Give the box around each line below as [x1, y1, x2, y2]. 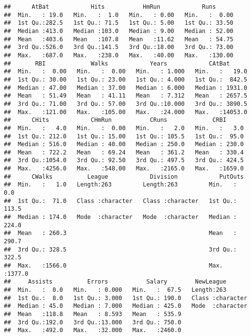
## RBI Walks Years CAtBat [4, 60, 230, 67]
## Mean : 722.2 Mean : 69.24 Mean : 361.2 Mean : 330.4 [4, 149, 244, 156]
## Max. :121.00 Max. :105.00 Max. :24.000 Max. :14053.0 [4, 108, 248, 116]
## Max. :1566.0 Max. [4, 262, 223, 269]
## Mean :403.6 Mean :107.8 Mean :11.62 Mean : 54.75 [4, 35, 234, 43]
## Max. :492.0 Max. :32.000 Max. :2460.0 [4, 327, 182, 334]
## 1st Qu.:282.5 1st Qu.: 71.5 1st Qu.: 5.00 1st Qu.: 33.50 [4, 19, 234, 27]
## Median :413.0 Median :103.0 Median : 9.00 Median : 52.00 [4, 27, 234, 34]
